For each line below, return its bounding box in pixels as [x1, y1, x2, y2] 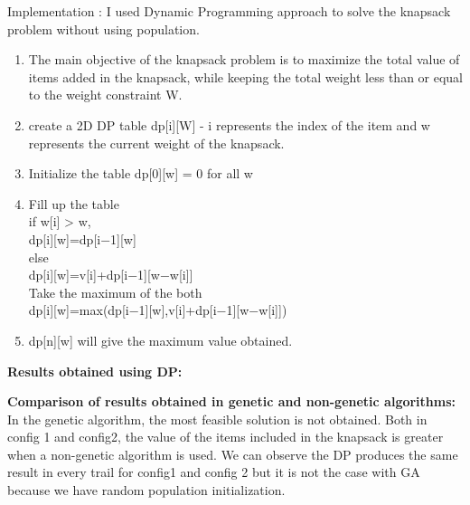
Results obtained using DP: [7, 361, 183, 380]
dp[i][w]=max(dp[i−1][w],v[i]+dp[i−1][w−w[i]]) [28, 300, 287, 319]
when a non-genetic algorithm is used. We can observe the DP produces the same [7, 444, 458, 463]
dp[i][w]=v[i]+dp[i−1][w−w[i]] [28, 265, 193, 284]
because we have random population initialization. [7, 481, 286, 500]
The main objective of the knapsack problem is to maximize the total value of [28, 50, 460, 69]
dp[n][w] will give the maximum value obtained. [28, 330, 293, 349]
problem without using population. [7, 19, 200, 38]
